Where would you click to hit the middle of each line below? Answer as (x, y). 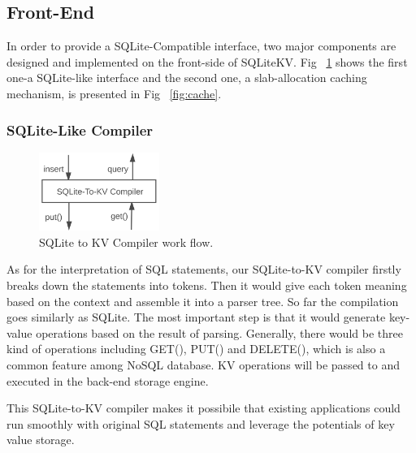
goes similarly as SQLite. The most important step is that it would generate (196, 317)
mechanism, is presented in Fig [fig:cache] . (114, 93)
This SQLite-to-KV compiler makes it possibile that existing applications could (204, 408)
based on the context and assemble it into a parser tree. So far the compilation (203, 301)
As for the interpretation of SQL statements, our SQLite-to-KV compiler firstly (204, 269)
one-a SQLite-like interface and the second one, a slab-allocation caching (187, 78)
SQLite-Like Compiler (80, 129)
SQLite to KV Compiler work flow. (126, 242)
